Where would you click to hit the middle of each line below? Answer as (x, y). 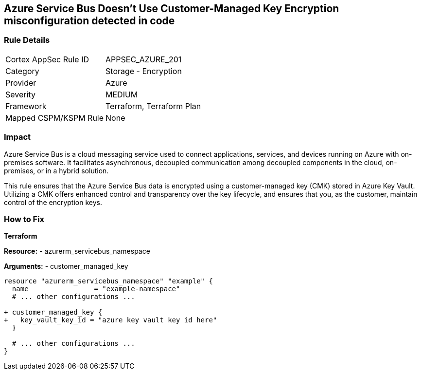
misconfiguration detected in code (89, 21)
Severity (20, 94)
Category (22, 71)
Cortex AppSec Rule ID (47, 59)
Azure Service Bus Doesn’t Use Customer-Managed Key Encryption (172, 9)
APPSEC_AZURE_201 (144, 59)
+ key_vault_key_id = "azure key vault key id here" (111, 320)
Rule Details (27, 40)
